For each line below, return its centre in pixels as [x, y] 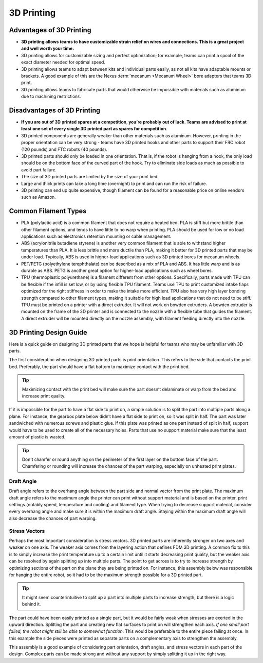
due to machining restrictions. [51, 96]
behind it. [32, 604]
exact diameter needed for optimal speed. [63, 62]
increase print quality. [44, 396]
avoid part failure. [39, 170]
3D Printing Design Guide [48, 332]
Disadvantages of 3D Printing [55, 110]
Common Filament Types [48, 211]
